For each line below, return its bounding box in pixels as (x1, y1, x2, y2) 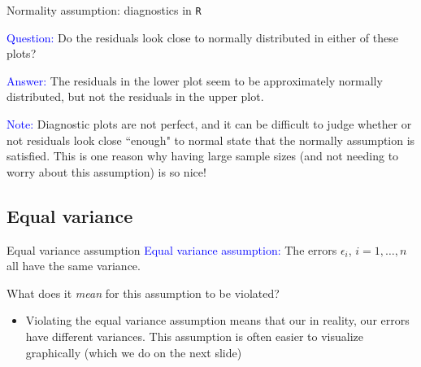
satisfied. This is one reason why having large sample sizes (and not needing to (7, 147, 399, 164)
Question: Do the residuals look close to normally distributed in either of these (7, 28, 398, 46)
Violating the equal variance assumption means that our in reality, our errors (25, 312, 410, 329)
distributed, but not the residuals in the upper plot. (7, 88, 264, 105)
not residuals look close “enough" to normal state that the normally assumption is (7, 131, 415, 148)
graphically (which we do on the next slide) (25, 343, 242, 360)
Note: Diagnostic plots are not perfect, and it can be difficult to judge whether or (7, 116, 412, 133)
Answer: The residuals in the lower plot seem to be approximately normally (7, 72, 383, 89)
